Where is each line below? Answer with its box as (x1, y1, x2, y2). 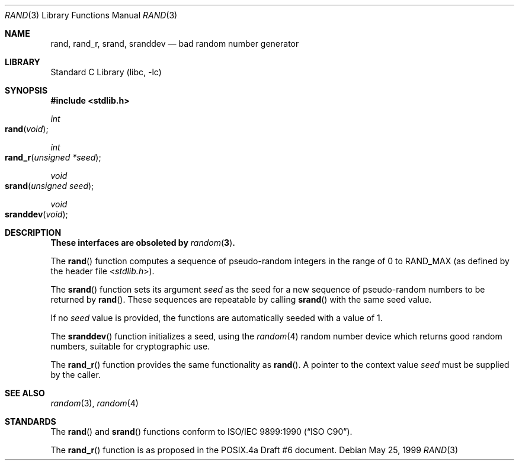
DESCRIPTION (5, 227, 62, 238)
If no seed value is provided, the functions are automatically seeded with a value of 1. (50, 313, 383, 323)
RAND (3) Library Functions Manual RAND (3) (5, 10, 178, 20)
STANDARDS (5, 416, 56, 426)
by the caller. (50, 370, 101, 380)
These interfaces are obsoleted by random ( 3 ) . (50, 238, 235, 248)
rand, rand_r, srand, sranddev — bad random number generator (50, 39, 299, 49)
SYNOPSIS (5, 85, 48, 95)
